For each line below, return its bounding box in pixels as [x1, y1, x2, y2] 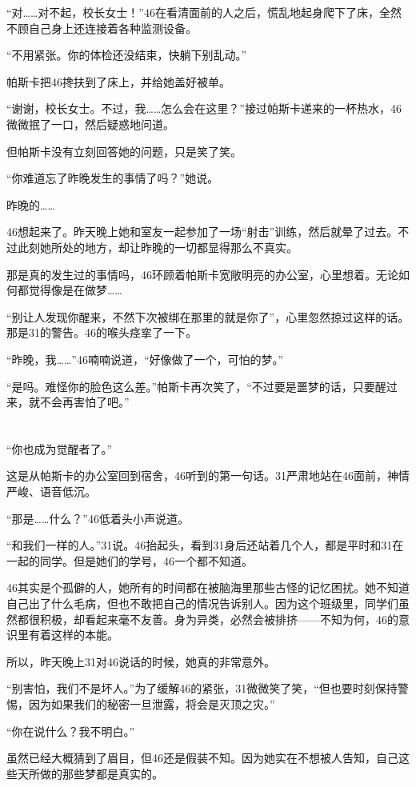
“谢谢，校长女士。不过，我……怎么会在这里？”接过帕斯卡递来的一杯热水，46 [6, 100, 402, 117]
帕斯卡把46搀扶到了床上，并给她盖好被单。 [6, 73, 230, 90]
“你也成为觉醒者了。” [6, 440, 113, 457]
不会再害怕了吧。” [39, 393, 130, 410]
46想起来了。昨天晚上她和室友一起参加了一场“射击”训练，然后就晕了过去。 [6, 223, 398, 240]
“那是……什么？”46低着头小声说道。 [6, 509, 189, 526]
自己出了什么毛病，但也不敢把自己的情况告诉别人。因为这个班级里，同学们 [6, 595, 398, 612]
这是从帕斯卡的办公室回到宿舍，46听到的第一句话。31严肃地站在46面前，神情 [6, 467, 410, 484]
